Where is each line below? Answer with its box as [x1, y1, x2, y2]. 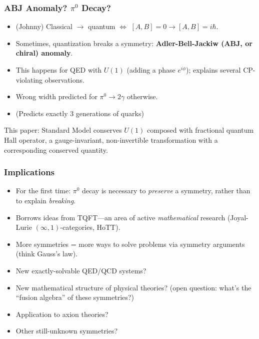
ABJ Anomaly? [4, 1, 67, 14]
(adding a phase [126, 65, 175, 75]
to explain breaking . [15, 195, 75, 205]
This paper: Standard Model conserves [4, 125, 122, 135]
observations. [44, 74, 84, 85]
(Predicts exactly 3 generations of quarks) [15, 108, 144, 118]
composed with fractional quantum [147, 125, 254, 135]
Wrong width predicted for [15, 91, 97, 102]
